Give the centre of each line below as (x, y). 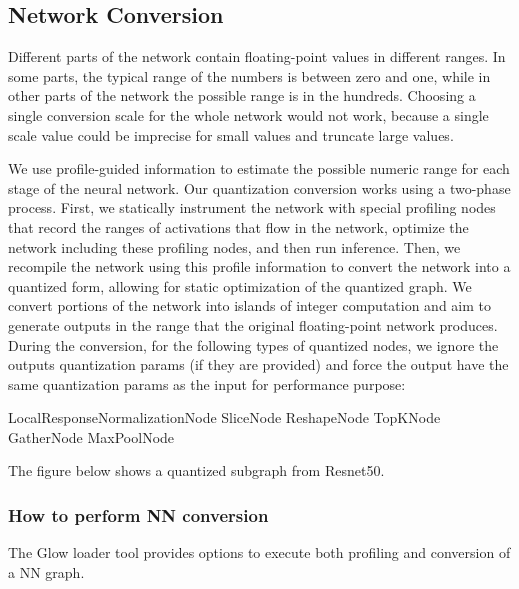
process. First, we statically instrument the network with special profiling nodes (252, 207)
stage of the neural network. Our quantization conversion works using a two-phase (259, 187)
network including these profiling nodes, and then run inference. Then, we (234, 246)
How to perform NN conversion (138, 515)
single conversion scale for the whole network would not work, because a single (248, 114)
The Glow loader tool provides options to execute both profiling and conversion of (259, 552)
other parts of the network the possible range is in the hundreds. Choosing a (242, 95)
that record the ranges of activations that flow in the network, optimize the (238, 226)
